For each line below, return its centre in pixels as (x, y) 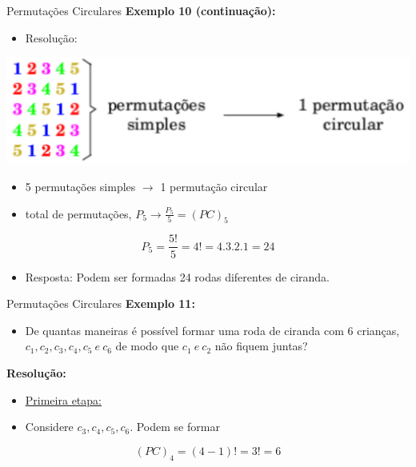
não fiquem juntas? (261, 346)
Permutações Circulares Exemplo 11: (101, 303)
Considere (49, 427)
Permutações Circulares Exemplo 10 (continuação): (141, 10)
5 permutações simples (80, 187)
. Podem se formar (175, 427)
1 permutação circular (214, 187)
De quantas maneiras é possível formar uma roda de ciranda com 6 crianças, (212, 330)
